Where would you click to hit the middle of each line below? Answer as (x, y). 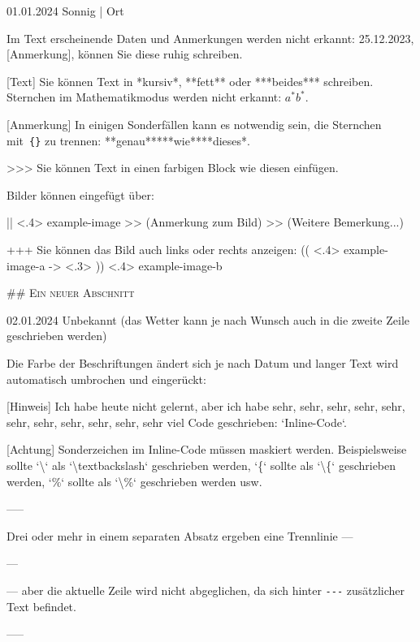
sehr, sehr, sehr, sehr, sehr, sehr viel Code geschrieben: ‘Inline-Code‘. (177, 422)
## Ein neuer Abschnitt (71, 293)
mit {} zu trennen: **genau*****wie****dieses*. (128, 140)
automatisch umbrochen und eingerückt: (106, 379)
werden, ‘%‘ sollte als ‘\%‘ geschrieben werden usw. (134, 481)
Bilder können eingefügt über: (80, 194)
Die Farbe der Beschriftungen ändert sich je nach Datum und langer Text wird (203, 362)
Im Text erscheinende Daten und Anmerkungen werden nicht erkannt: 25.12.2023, (210, 38)
